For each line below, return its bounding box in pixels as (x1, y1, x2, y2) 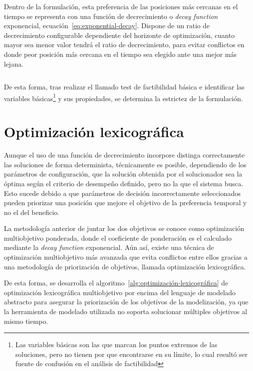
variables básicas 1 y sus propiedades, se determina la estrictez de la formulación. (4, 91, 243, 103)
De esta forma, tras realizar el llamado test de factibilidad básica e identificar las (4, 82, 245, 92)
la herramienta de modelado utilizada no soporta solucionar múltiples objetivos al (4, 306, 247, 317)
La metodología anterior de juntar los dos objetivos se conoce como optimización (4, 223, 245, 233)
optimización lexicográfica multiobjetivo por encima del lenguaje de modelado (4, 287, 236, 297)
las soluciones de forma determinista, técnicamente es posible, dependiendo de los (4, 159, 247, 169)
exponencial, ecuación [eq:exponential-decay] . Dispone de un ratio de (4, 20, 210, 31)
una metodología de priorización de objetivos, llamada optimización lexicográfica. (4, 261, 246, 271)
